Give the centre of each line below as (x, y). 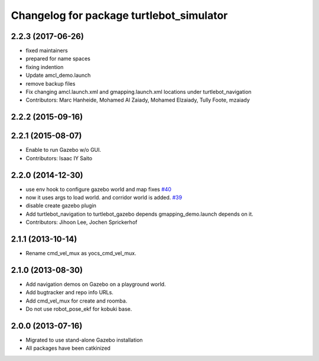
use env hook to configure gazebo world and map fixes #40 (98, 189)
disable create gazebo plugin (61, 206)
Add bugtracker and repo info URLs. (69, 292)
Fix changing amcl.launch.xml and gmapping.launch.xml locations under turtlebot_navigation (139, 92)
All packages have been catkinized (68, 348)
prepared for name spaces (58, 58)
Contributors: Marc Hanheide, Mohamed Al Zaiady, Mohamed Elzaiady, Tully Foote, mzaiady (138, 100)
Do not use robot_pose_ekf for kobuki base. (79, 309)
